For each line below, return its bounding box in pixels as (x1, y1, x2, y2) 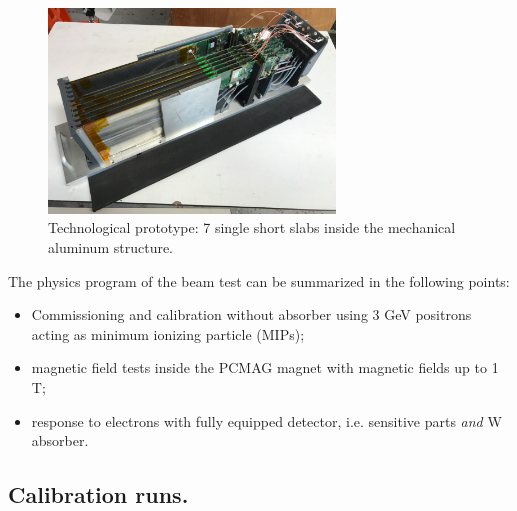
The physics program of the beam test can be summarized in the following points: (8, 270, 510, 291)
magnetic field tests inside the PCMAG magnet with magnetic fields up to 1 (31, 357, 499, 378)
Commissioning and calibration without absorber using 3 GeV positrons (31, 304, 472, 325)
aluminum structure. (48, 237, 174, 258)
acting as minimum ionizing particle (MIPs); (31, 323, 305, 344)
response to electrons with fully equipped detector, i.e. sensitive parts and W (31, 410, 502, 431)
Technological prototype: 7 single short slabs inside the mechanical (48, 217, 456, 238)
